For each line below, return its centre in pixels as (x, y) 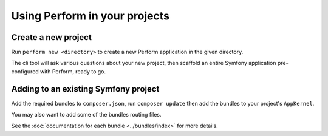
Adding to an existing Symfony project (85, 89)
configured (25, 71)
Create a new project (52, 37)
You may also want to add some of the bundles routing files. (86, 115)
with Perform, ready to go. (73, 71)
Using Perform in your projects (91, 16)
